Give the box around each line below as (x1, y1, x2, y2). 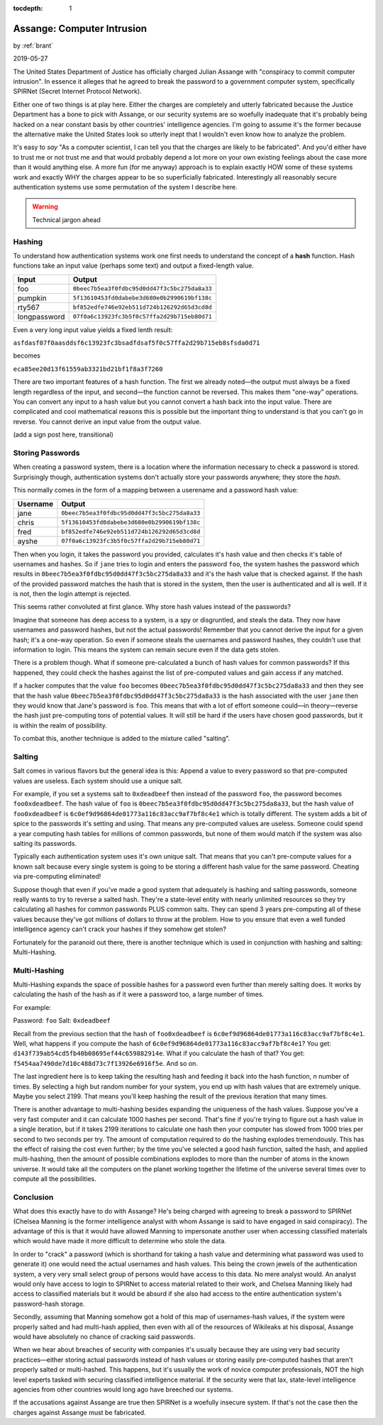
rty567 (17, 302, 40, 312)
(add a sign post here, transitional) (13, 430, 113, 439)
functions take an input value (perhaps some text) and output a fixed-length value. (13, 261, 255, 270)
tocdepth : (13, 4, 43, 12)
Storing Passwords (13, 448, 80, 458)
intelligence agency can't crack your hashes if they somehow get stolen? (13, 925, 227, 933)
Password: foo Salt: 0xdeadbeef (13, 1016, 111, 1025)
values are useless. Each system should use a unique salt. (13, 776, 184, 785)
